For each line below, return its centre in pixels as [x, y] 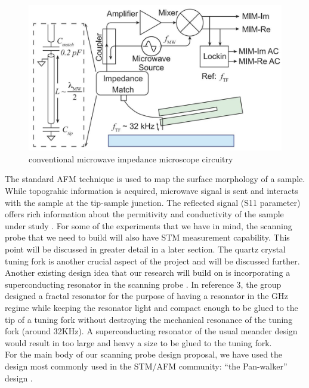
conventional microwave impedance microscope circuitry [131, 158]
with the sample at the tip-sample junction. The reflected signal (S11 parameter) [153, 202]
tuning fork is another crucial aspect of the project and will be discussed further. [152, 261]
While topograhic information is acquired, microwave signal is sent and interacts [152, 191]
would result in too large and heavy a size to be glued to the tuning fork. [138, 342]
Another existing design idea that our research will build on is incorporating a [148, 272]
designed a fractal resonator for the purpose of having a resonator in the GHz [146, 296]
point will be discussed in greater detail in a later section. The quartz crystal [145, 249]
